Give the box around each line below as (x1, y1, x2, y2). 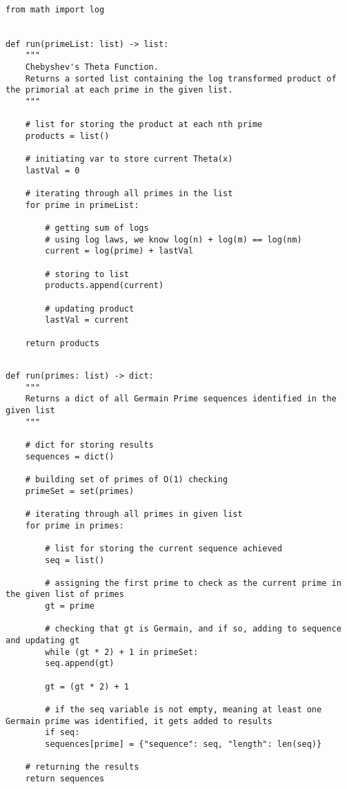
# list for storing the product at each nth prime (25, 120, 263, 130)
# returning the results (25, 762, 139, 772)
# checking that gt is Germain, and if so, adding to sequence (45, 624, 341, 634)
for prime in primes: (25, 520, 124, 531)
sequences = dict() (25, 451, 115, 462)
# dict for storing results (25, 439, 154, 450)
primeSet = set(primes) (25, 486, 135, 496)
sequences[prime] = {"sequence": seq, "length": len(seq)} (45, 739, 322, 749)
